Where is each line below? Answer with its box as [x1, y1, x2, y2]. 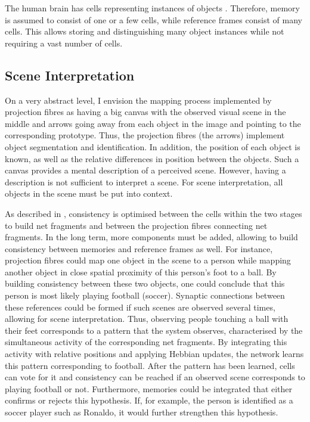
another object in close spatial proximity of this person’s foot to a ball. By [5, 265, 277, 278]
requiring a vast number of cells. [5, 36, 123, 49]
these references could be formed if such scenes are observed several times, [5, 300, 275, 313]
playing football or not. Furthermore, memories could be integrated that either [5, 382, 293, 395]
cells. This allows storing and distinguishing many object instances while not [5, 25, 284, 38]
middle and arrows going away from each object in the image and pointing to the [5, 117, 301, 129]
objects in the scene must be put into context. [5, 187, 173, 200]
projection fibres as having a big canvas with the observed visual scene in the [5, 105, 286, 118]
